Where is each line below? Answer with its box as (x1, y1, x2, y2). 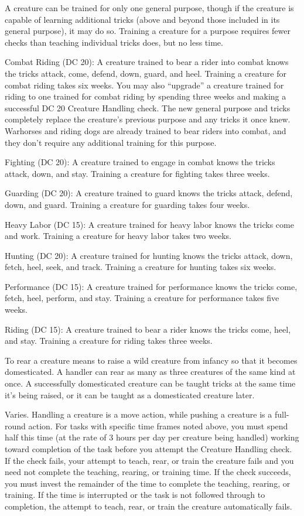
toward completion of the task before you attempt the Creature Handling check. (5, 443, 292, 455)
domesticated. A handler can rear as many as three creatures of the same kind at (5, 365, 296, 378)
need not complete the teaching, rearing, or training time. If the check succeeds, (5, 466, 291, 478)
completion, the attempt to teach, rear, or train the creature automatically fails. (5, 500, 292, 512)
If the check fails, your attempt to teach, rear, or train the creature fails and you (5, 454, 294, 466)
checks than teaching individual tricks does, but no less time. (5, 36, 223, 48)
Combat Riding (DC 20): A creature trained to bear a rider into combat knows (5, 56, 289, 68)
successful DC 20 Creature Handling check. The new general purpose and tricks (5, 101, 291, 114)
